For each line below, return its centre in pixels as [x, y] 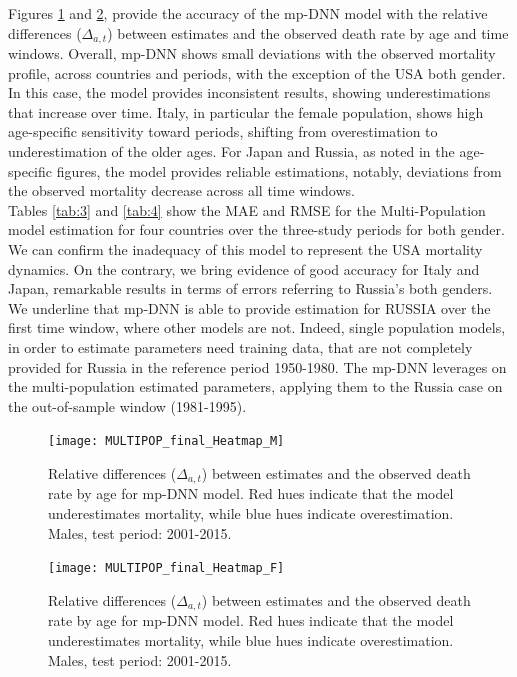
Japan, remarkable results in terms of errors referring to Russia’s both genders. [250, 288]
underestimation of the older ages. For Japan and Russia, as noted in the [231, 151]
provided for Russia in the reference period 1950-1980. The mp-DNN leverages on [257, 366]
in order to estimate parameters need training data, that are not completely [240, 346]
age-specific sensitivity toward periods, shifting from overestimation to [223, 131]
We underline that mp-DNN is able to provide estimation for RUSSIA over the [249, 307]
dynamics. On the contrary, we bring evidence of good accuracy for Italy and [244, 268]
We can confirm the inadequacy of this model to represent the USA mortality [245, 248]
